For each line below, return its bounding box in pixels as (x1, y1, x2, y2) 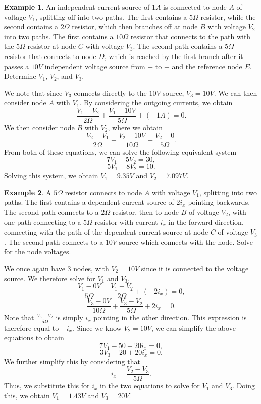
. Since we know (72, 322, 122, 333)
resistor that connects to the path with (130, 31, 251, 41)
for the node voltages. (4, 246, 71, 257)
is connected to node (163, 2, 227, 12)
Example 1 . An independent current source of (4, 2, 150, 12)
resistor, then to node (112, 206, 179, 217)
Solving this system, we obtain (4, 170, 98, 181)
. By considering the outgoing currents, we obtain (79, 97, 233, 108)
